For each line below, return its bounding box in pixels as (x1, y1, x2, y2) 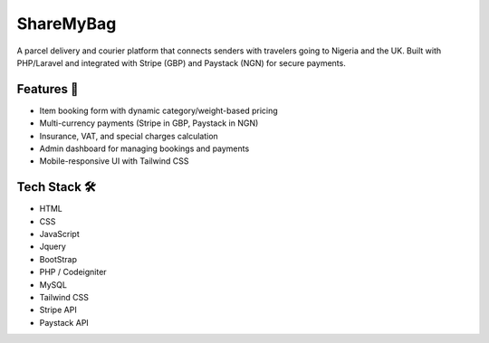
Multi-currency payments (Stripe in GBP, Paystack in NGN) (39, 118, 259, 129)
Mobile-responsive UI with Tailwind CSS (39, 156, 189, 167)
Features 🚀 (16, 81, 79, 97)
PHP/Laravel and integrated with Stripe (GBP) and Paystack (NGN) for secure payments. (16, 57, 346, 68)
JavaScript (39, 229, 81, 240)
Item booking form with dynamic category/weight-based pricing (39, 105, 278, 116)
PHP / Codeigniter (39, 267, 108, 278)
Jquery (39, 241, 67, 252)
